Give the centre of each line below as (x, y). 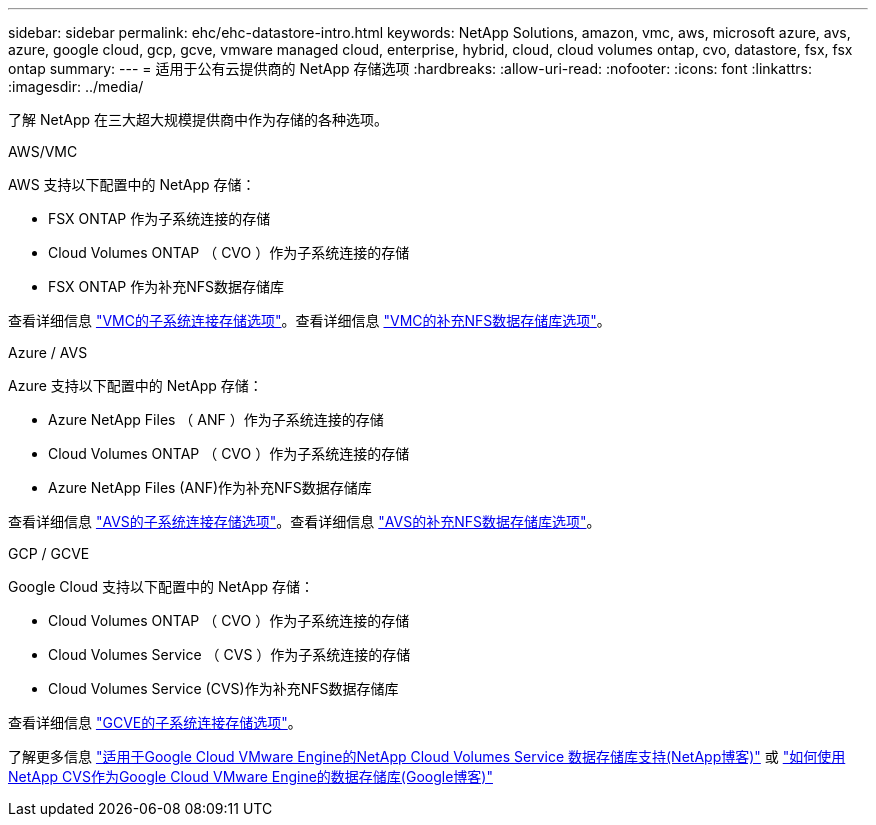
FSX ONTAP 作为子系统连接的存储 (159, 218)
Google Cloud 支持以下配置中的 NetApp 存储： (161, 586)
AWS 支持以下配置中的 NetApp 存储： (132, 184)
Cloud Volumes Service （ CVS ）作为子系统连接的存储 (229, 654)
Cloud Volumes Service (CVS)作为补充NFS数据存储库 (223, 688)
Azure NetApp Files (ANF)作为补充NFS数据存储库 (210, 487)
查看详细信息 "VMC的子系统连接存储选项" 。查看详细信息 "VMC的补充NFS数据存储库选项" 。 (309, 320)
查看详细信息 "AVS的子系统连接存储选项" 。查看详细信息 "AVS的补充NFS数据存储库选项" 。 (304, 521)
